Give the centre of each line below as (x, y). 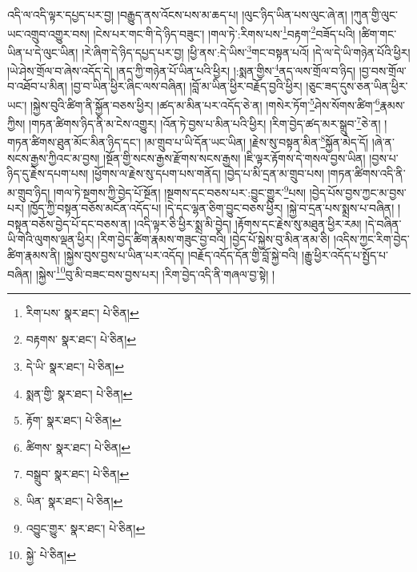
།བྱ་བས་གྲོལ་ (383, 70)
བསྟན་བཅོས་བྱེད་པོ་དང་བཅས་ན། (69, 223)
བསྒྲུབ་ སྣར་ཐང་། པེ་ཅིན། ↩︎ (78, 474)
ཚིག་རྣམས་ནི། (34, 254)
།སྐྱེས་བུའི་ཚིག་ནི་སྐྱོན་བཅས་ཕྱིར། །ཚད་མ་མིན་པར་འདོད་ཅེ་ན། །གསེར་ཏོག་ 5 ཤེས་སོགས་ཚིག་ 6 (205, 103)
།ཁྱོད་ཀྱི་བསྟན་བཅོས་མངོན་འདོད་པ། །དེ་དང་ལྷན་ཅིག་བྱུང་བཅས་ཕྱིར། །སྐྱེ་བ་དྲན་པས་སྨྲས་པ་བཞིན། (211, 208)
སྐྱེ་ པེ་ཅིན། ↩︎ (51, 555)
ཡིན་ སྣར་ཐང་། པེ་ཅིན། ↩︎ (74, 500)
